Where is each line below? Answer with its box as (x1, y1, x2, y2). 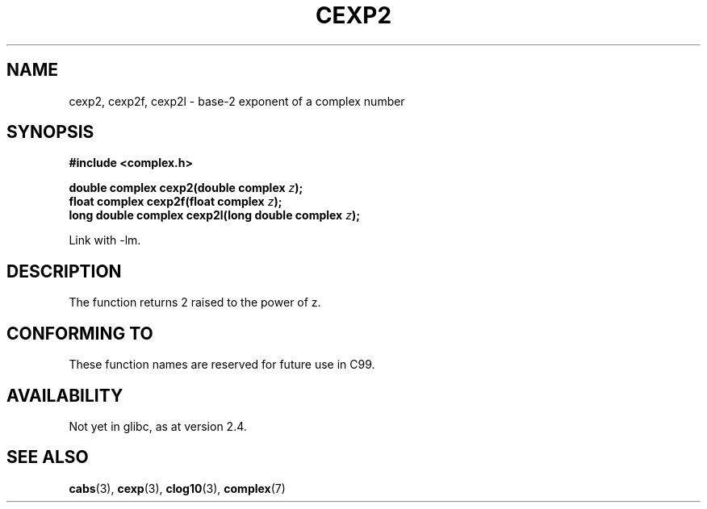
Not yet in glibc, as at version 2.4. (69, 419, 247, 433)
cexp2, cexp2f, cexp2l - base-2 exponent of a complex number (69, 94, 405, 108)
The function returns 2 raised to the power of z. (69, 295, 321, 310)
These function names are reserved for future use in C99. (69, 357, 375, 372)
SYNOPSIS (6, 122, 94, 143)
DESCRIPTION (6, 261, 122, 282)
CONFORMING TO (6, 323, 153, 344)
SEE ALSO (6, 447, 89, 468)
